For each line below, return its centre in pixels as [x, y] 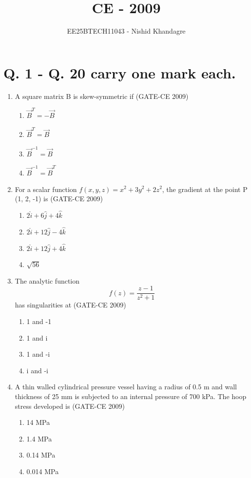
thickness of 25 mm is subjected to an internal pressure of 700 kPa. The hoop [131, 396]
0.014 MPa [43, 471]
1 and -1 [39, 321]
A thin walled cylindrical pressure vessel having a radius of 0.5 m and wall [126, 387]
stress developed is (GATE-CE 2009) [70, 406]
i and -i [37, 370]
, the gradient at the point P [205, 189]
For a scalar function [46, 189]
